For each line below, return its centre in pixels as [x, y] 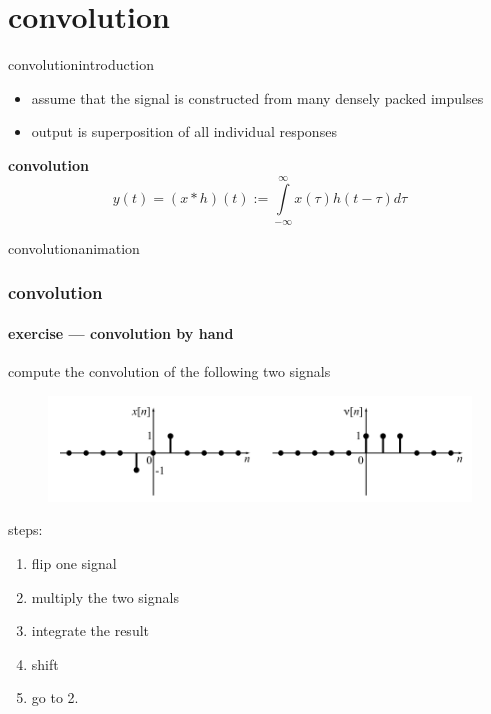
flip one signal [74, 562]
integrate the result [90, 630]
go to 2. [55, 697]
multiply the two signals [105, 596]
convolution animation [74, 247]
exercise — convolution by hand [121, 332]
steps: [25, 529]
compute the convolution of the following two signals [169, 370]
